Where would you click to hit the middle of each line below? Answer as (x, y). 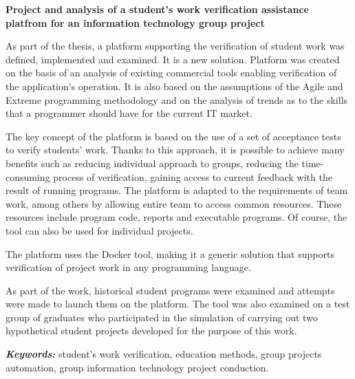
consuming (28, 176)
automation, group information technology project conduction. (137, 367)
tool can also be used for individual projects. (99, 230)
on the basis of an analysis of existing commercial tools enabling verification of (171, 73)
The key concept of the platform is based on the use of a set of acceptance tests (173, 136)
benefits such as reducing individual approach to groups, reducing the (152, 163)
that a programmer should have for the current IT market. (129, 113)
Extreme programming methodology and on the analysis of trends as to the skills (177, 99)
